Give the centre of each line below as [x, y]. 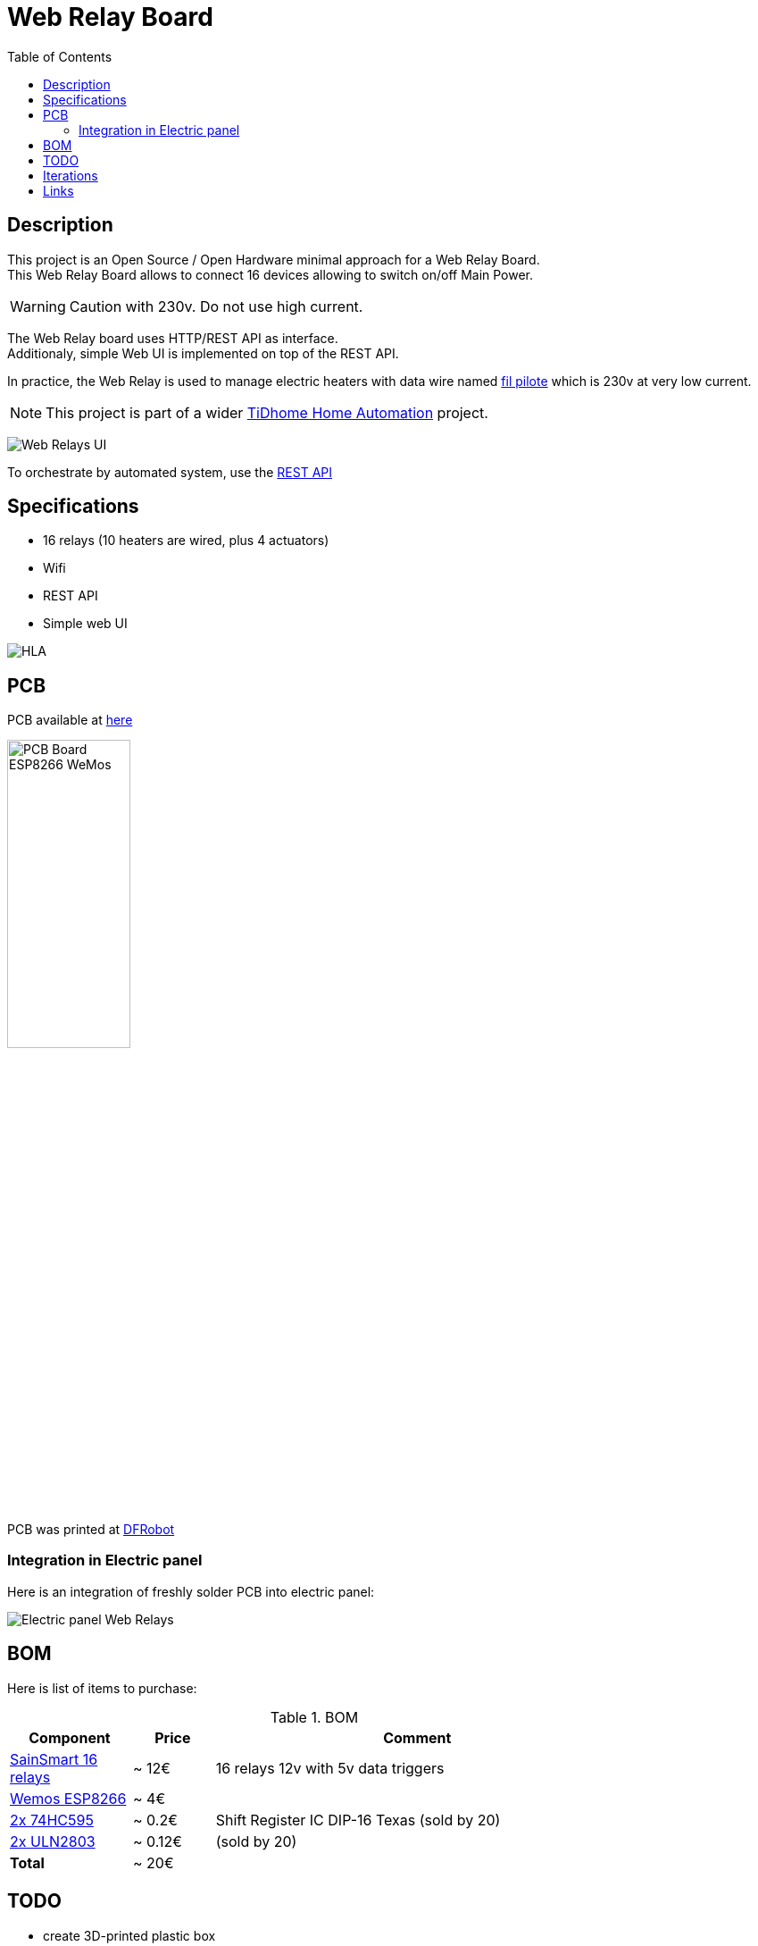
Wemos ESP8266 [68, 1798]
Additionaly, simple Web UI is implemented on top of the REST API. [203, 353]
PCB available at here [70, 720]
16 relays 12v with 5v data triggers [330, 1768]
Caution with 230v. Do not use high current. [216, 306]
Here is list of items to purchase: [102, 1688]
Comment [417, 1737]
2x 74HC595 [52, 1820]
